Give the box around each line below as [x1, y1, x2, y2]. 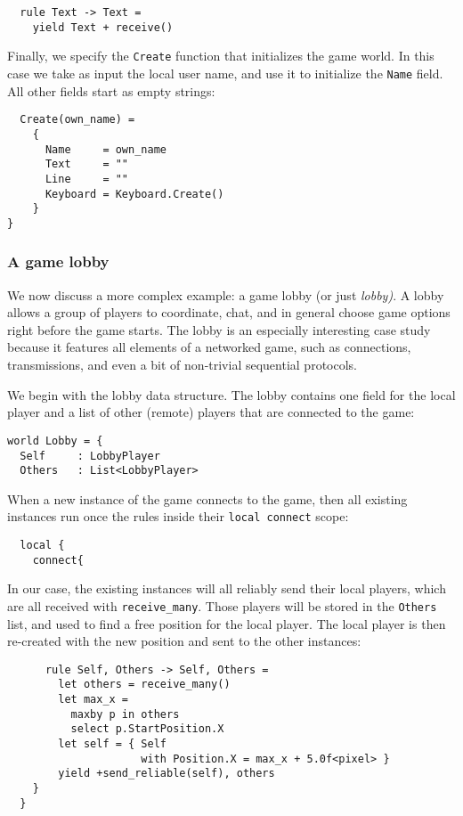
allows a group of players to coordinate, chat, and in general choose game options [7, 303, 451, 322]
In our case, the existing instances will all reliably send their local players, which [7, 579, 446, 598]
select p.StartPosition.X [70, 722, 224, 736]
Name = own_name [45, 143, 167, 156]
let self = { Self [58, 738, 167, 751]
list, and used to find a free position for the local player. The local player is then [7, 614, 446, 632]
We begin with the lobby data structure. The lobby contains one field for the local [7, 385, 456, 404]
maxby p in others [70, 707, 180, 721]
